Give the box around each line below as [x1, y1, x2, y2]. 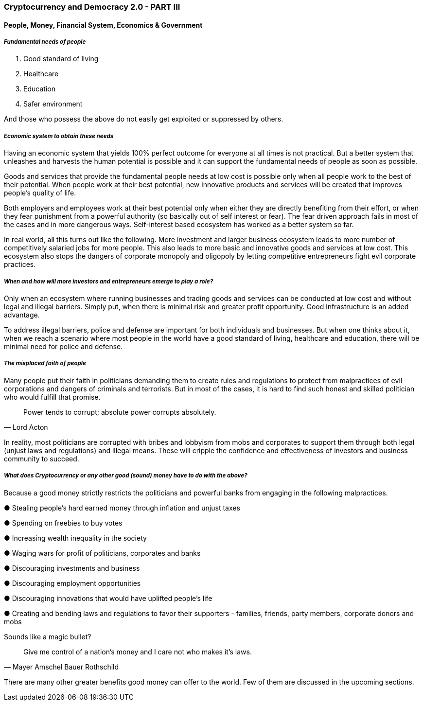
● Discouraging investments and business [4, 564, 140, 572]
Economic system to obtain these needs [4, 132, 114, 140]
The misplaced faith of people [4, 360, 86, 367]
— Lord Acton [4, 423, 48, 431]
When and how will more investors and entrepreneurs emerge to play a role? [4, 278, 213, 285]
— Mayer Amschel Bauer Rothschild [4, 662, 119, 671]
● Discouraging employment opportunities [4, 579, 141, 587]
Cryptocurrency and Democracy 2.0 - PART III [4, 2, 180, 12]
